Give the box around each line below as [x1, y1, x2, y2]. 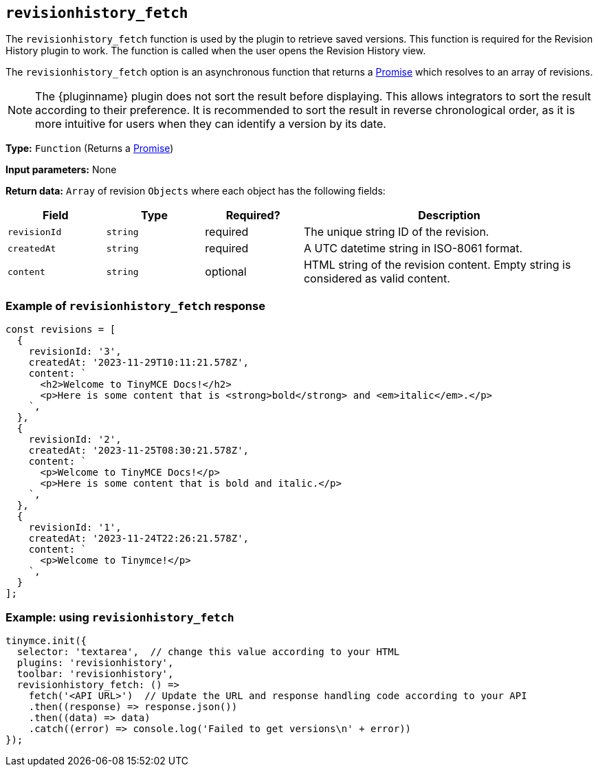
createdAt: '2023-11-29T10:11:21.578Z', [28, 357, 250, 368]
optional [205, 265, 247, 279]
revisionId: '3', [28, 346, 122, 357]
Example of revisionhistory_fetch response [5, 298, 265, 313]
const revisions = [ [5, 324, 116, 335]
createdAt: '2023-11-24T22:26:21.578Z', [28, 533, 250, 544]
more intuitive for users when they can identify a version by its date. [35, 117, 386, 131]
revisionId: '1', [28, 522, 122, 533]
